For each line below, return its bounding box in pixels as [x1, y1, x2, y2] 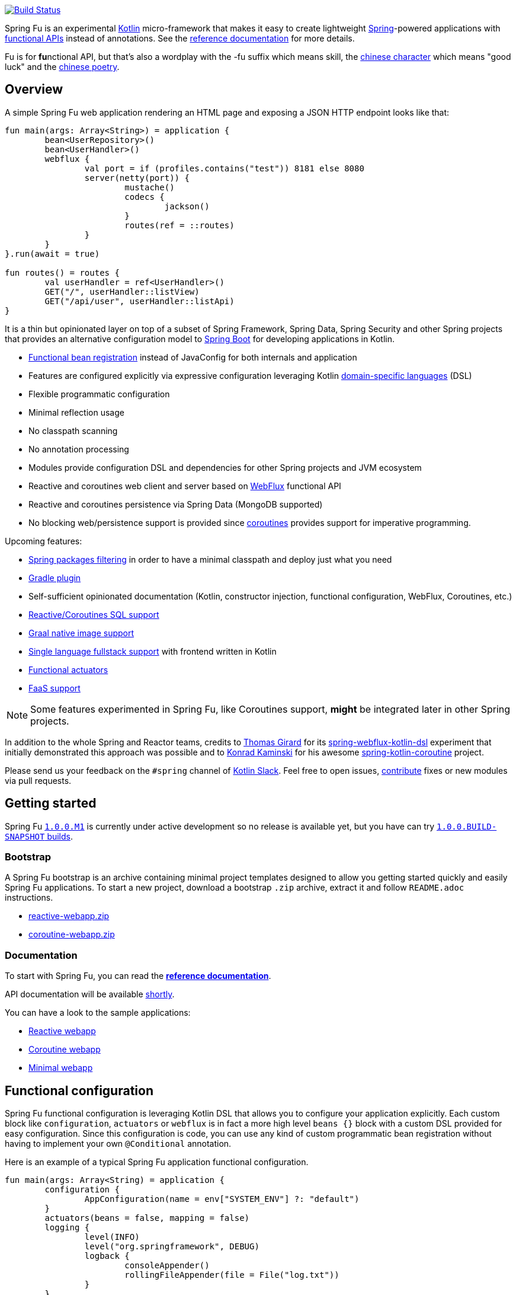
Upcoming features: [5, 535, 82, 546]
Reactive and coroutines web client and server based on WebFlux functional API [28, 480, 341, 491]
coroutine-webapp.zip [28, 929, 115, 940]
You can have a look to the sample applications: [5, 1007, 191, 1018]
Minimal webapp [28, 1063, 93, 1073]
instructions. [5, 892, 53, 903]
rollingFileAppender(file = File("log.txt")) [124, 1270, 339, 1280]
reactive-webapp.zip [28, 911, 110, 921]
